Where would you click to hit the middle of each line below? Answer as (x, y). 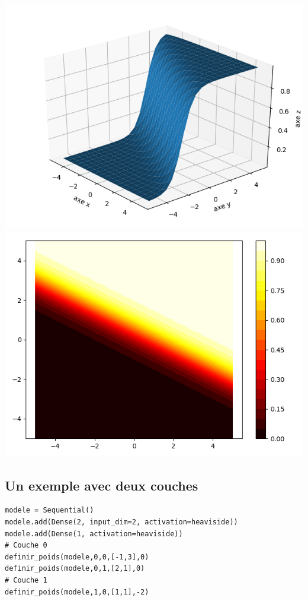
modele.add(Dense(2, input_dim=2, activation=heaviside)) (121, 522)
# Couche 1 (26, 580)
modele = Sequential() (49, 510)
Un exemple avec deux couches (102, 485)
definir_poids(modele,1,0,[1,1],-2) (77, 592)
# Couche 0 (26, 545)
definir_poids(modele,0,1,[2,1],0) (75, 569)
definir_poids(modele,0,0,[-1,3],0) (77, 557)
